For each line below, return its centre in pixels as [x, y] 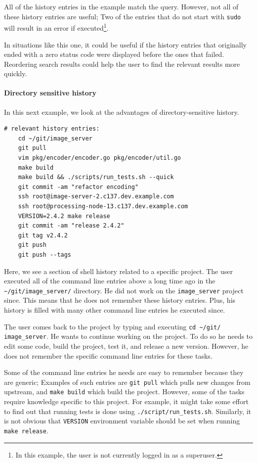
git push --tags [45, 255]
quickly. [16, 73]
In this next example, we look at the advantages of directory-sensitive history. [122, 112]
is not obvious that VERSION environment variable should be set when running [122, 421]
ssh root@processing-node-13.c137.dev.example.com [103, 207]
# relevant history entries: [52, 129]
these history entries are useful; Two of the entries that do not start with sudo [123, 16]
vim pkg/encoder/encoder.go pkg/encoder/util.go [99, 158]
